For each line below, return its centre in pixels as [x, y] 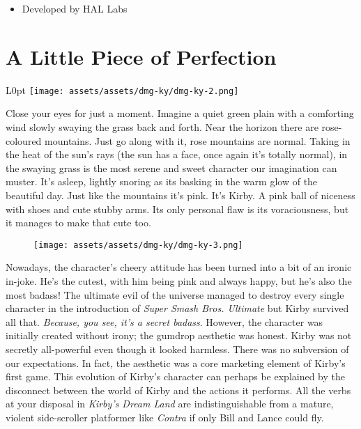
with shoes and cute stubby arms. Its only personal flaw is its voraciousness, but [177, 209]
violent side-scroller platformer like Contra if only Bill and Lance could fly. [165, 417]
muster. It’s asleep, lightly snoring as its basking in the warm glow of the [162, 181]
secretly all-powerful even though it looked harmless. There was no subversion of [177, 349]
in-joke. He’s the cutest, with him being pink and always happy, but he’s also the [179, 280]
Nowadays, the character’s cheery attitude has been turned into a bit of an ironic [179, 267]
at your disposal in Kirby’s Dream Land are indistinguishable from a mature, [170, 404]
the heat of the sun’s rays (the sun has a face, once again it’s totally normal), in [177, 154]
